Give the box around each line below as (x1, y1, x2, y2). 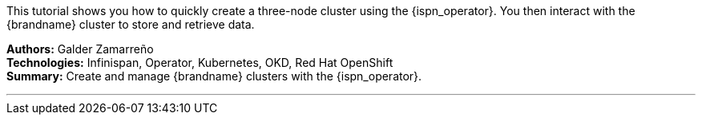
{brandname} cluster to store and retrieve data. (6, 18, 255, 31)
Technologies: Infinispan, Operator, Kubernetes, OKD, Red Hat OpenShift (6, 56, 393, 69)
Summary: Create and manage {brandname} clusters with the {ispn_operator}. (6, 69, 422, 83)
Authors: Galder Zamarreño (6, 42, 154, 56)
